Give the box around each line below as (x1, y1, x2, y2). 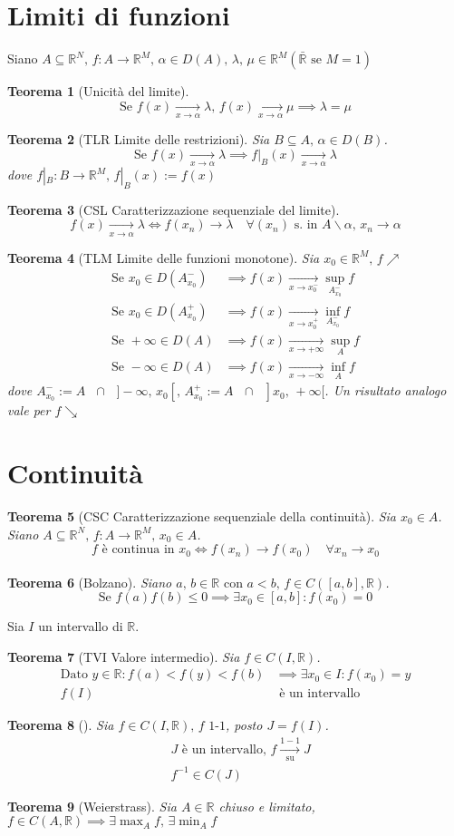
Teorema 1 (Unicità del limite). (7, 82, 189, 101)
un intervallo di (38, 617, 123, 636)
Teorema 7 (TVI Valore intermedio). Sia (7, 646, 240, 666)
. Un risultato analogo (324, 381, 447, 400)
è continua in (101, 543, 175, 557)
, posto (225, 715, 263, 734)
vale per (7, 401, 51, 420)
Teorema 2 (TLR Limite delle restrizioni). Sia (7, 130, 270, 149)
